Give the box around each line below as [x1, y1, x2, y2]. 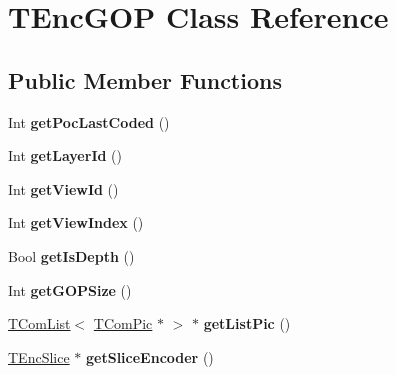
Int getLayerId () [8, 145, 122, 166]
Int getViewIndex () [8, 212, 144, 233]
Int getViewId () [8, 178, 119, 199]
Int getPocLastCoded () [8, 111, 170, 132]
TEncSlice [8, 346, 70, 367]
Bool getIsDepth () [8, 245, 135, 266]
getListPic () [203, 313, 291, 334]
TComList [8, 313, 71, 334]
